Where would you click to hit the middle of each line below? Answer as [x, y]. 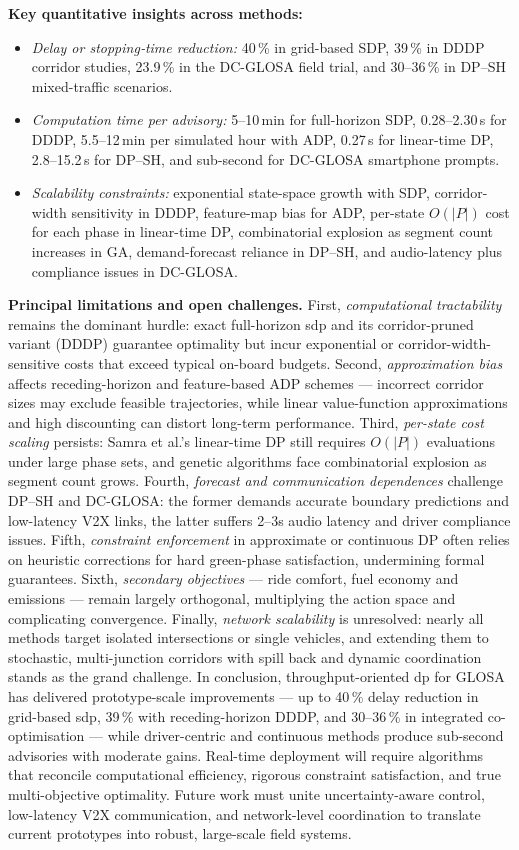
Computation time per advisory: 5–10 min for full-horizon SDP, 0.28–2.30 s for [269, 119]
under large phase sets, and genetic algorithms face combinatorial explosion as [247, 460]
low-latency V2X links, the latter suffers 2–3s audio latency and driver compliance [259, 519]
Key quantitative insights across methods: [155, 13]
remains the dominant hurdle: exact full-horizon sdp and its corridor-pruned [241, 323]
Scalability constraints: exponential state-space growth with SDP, [230, 192]
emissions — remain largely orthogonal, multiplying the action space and [232, 598]
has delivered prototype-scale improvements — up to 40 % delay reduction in [243, 696]
